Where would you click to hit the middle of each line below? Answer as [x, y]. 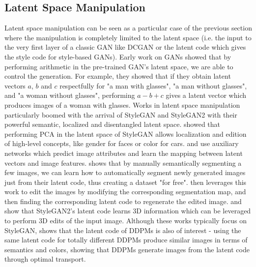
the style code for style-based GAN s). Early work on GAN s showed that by [118, 56]
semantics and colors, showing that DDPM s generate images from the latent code [127, 249]
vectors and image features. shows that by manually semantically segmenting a [123, 163]
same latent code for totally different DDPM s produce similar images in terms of [126, 240]
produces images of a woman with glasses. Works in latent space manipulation [122, 104]
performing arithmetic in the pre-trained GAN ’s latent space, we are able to [119, 66]
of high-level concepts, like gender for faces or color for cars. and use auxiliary [122, 143]
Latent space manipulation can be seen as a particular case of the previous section [128, 28]
